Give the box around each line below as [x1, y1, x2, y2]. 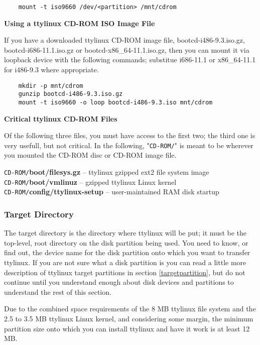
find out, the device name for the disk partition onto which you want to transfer [4, 247, 250, 258]
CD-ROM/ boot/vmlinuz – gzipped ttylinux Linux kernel [4, 176, 177, 187]
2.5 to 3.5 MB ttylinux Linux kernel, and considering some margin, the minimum [4, 313, 253, 323]
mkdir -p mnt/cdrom [18, 82, 83, 89]
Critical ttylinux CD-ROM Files [4, 113, 117, 124]
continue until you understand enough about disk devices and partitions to [4, 277, 234, 287]
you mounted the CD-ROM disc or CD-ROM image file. [4, 150, 177, 160]
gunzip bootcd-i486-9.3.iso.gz [18, 90, 123, 98]
